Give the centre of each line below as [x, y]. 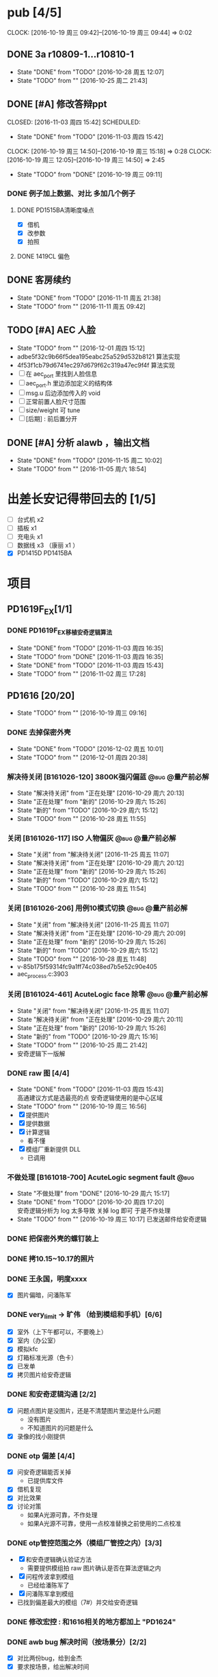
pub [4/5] [35, 13]
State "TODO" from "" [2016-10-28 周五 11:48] [82, 959]
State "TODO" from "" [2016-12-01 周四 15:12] [81, 348]
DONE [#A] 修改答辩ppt [57, 104]
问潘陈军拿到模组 [50, 1593]
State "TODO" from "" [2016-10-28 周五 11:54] [82, 889]
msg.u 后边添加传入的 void [63, 393]
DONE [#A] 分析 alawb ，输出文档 [79, 443]
